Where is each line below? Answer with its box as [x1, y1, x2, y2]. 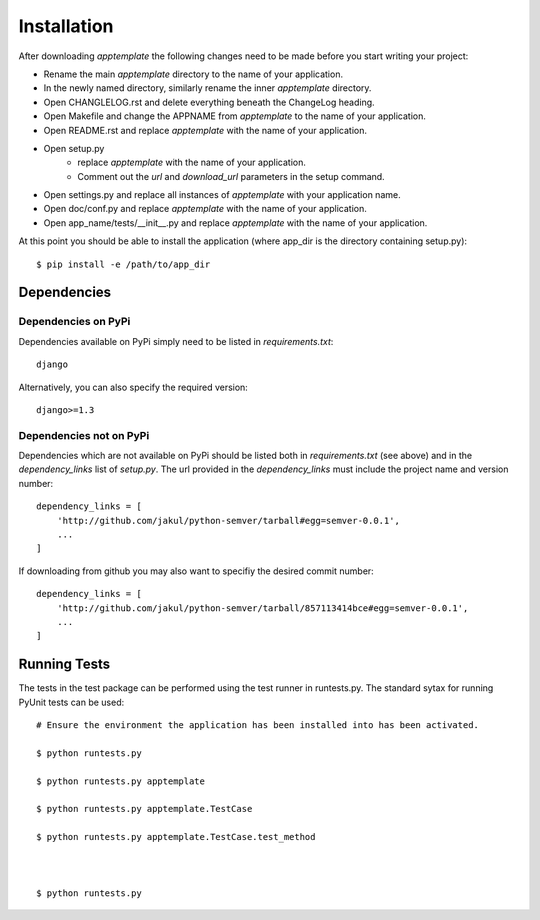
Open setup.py [43, 142, 105, 154]
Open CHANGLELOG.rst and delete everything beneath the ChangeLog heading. [43, 96, 375, 108]
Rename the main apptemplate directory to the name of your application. [43, 68, 344, 80]
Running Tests [18, 656, 110, 673]
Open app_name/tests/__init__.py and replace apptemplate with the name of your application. [43, 216, 428, 229]
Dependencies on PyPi [18, 315, 131, 329]
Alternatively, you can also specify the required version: [18, 381, 249, 393]
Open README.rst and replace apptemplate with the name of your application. [43, 124, 367, 136]
